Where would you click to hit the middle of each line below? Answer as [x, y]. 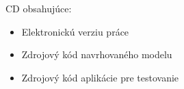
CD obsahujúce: [39, 8]
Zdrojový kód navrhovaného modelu [97, 54]
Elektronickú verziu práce [75, 31]
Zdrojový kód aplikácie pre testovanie [100, 77]
